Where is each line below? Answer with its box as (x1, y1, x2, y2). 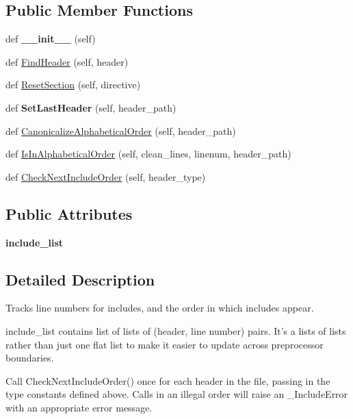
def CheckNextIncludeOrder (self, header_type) (5, 169, 206, 183)
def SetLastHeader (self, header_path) (5, 100, 176, 114)
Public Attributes (5, 203, 133, 224)
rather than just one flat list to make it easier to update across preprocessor (5, 337, 324, 351)
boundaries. (5, 351, 54, 365)
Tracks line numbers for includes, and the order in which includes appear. (5, 301, 314, 315)
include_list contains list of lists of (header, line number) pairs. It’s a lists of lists (5, 323, 346, 338)
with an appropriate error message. (5, 400, 153, 414)
